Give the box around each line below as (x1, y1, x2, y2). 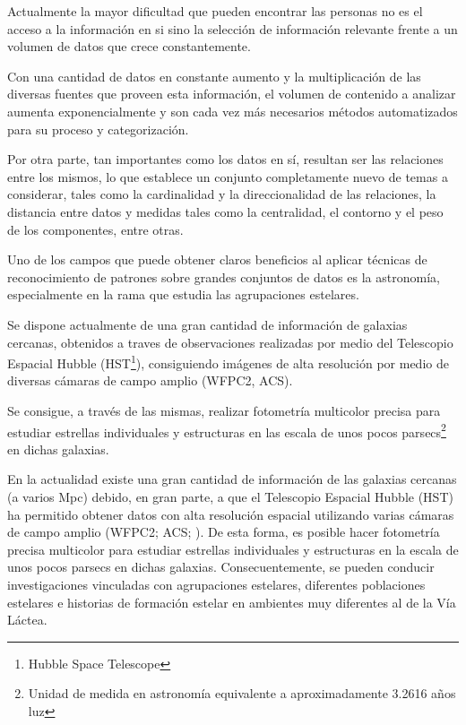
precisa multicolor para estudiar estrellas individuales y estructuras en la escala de (7, 539, 459, 558)
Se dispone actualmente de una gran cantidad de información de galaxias (7, 315, 408, 333)
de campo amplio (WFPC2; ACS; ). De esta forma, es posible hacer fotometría (7, 522, 440, 541)
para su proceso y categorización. (7, 119, 189, 138)
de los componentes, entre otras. (7, 220, 184, 238)
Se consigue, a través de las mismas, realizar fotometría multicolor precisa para (7, 401, 441, 419)
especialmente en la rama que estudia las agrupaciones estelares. (7, 285, 359, 304)
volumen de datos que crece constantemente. (7, 37, 251, 56)
